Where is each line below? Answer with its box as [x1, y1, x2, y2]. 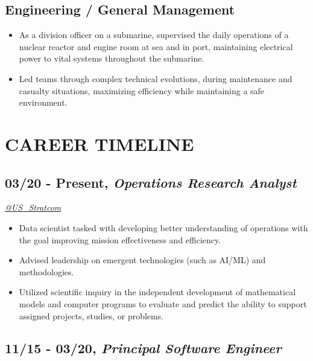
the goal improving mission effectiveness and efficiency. [19, 233, 221, 246]
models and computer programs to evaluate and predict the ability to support [19, 297, 307, 310]
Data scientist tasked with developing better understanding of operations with [19, 221, 308, 234]
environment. [19, 96, 68, 109]
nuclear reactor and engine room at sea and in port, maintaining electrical [19, 40, 293, 53]
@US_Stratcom [5, 201, 62, 214]
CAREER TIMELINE [5, 131, 194, 156]
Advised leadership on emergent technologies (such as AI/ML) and [19, 254, 266, 266]
